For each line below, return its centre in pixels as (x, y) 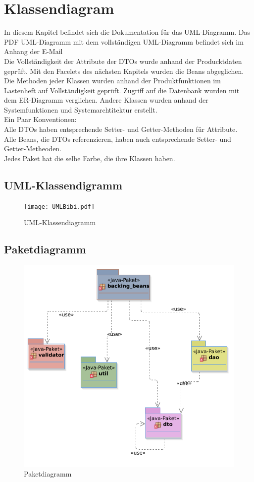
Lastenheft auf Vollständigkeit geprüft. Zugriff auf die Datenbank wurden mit (122, 90)
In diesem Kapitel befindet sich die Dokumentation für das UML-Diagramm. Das (127, 32)
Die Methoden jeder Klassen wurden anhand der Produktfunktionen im (112, 81)
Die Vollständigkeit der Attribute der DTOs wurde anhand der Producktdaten (123, 61)
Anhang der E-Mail (33, 51)
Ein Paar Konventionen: (40, 119)
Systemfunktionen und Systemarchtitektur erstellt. (81, 109)
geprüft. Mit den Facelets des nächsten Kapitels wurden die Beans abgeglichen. (124, 71)
